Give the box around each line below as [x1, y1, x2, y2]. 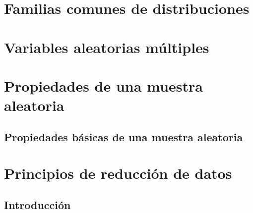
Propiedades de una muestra [4, 75, 203, 96]
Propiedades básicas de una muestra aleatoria [4, 129, 243, 144]
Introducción [4, 197, 71, 212]
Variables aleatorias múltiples [4, 37, 209, 57]
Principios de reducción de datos [4, 163, 232, 183]
